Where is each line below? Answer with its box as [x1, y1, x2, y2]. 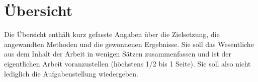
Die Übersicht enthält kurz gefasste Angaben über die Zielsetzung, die [4, 29, 220, 39]
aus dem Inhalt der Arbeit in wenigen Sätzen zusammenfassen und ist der [4, 48, 231, 59]
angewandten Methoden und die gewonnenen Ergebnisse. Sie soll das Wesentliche [4, 38, 254, 49]
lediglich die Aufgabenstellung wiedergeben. [4, 68, 138, 78]
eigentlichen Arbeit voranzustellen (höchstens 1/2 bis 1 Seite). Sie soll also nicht [4, 58, 251, 68]
